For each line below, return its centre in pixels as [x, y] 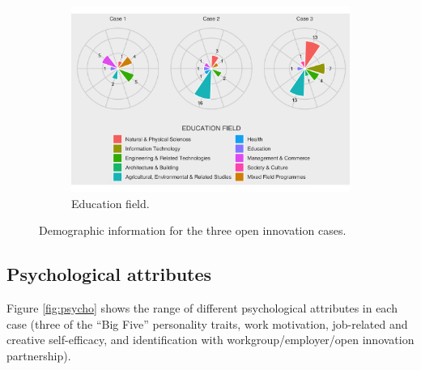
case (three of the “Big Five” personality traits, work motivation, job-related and [207, 323]
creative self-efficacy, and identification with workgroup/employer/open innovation [210, 340]
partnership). [39, 355]
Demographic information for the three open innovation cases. [193, 230]
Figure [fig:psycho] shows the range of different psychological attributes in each [202, 308]
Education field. [111, 203]
